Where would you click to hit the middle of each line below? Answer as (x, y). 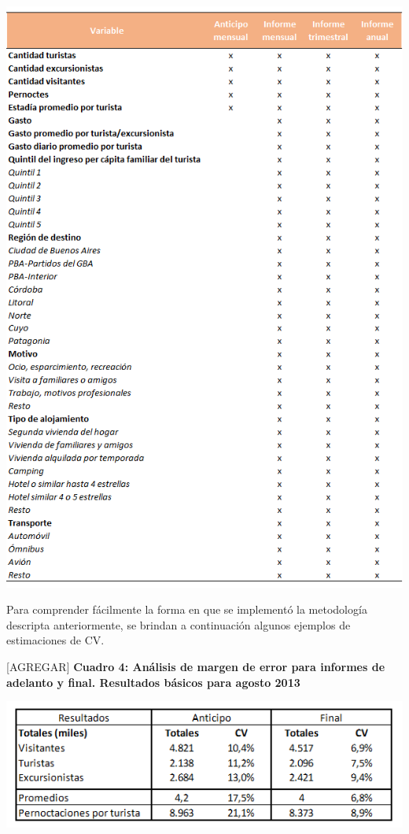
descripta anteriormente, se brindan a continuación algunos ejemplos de (179, 624)
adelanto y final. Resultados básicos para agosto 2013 (153, 682)
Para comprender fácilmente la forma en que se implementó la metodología (187, 609)
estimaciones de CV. (55, 640)
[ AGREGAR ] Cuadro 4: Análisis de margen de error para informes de (196, 667)
